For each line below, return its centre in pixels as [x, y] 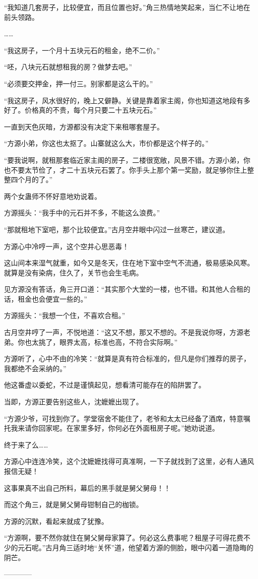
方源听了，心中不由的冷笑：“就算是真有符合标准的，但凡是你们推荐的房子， [127, 358]
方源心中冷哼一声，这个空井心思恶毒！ [66, 246]
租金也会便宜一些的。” [52, 298]
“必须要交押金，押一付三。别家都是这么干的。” [79, 83]
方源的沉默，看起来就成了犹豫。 [56, 521]
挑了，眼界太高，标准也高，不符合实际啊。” [108, 342]
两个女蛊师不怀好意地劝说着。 [53, 196]
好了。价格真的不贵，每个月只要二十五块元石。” [80, 110]
